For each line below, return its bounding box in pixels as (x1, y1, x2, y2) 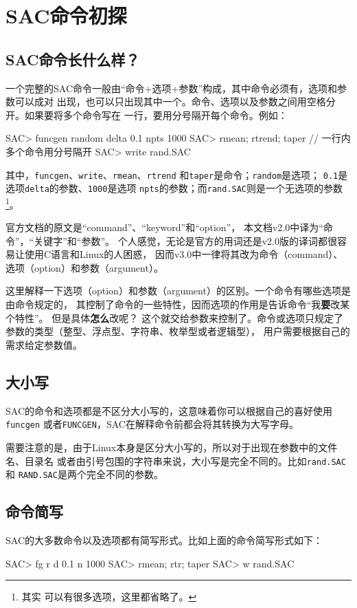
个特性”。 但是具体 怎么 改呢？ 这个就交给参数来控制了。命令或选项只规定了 (5, 310, 343, 325)
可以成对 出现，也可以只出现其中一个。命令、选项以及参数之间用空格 (14, 94, 326, 109)
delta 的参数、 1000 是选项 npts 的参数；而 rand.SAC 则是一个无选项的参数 (25, 181, 343, 195)
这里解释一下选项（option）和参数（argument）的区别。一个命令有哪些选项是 (5, 283, 351, 298)
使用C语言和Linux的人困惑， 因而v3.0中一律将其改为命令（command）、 (24, 247, 343, 261)
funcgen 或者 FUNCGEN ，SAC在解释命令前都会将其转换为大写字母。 (5, 417, 299, 431)
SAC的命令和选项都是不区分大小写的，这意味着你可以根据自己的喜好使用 (5, 403, 332, 417)
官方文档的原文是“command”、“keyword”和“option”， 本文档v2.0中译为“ (5, 220, 323, 235)
